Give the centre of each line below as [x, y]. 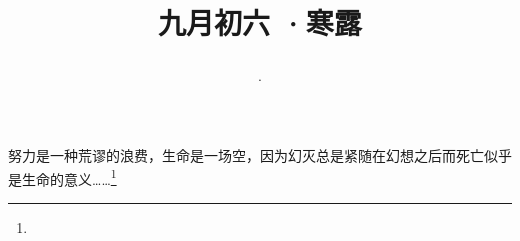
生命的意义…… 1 [69, 177]
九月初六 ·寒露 [260, 22]
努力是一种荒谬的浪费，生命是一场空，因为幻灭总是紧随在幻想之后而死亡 [246, 154]
